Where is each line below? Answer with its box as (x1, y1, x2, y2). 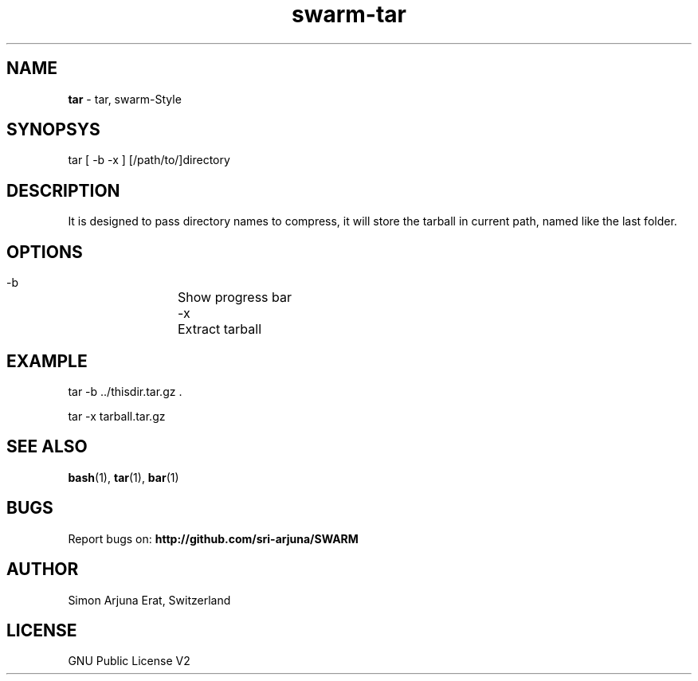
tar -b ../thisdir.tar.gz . (68, 384, 182, 398)
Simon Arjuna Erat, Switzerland (68, 593, 231, 607)
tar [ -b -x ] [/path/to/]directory (68, 153, 230, 167)
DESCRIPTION (6, 180, 120, 201)
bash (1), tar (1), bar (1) (68, 470, 179, 484)
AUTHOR (6, 559, 79, 580)
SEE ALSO (6, 436, 88, 457)
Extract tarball (178, 321, 262, 338)
